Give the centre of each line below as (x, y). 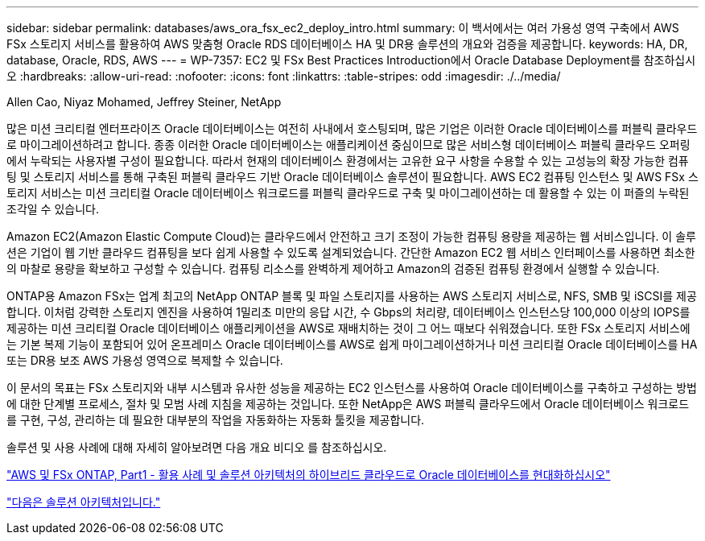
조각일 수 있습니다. (53, 209)
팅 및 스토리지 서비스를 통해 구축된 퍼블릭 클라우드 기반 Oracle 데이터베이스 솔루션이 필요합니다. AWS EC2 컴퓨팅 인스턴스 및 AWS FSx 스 (352, 177)
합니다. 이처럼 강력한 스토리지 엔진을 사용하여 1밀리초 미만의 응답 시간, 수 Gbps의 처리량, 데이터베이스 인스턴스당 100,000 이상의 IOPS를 (348, 312)
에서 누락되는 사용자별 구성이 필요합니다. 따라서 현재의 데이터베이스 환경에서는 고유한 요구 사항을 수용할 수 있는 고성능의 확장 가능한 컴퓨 (348, 161)
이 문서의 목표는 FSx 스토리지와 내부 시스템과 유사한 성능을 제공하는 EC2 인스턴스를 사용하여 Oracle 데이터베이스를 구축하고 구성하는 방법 (352, 388)
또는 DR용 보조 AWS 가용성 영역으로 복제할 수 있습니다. (145, 360)
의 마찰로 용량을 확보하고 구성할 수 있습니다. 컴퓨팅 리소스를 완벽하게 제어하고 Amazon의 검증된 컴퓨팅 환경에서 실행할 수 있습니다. (333, 268)
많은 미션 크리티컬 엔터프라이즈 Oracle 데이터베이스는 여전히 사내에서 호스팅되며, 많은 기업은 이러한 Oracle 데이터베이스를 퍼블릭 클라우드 (352, 128)
